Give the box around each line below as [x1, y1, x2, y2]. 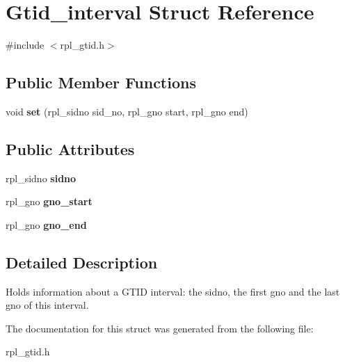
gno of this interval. [6, 298, 89, 312]
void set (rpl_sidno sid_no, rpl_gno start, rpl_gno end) [6, 104, 248, 118]
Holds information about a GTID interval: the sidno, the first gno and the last [6, 284, 340, 298]
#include [6, 38, 45, 52]
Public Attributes [6, 138, 135, 159]
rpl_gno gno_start [6, 194, 93, 209]
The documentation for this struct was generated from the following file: [6, 321, 314, 335]
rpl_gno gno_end [6, 217, 87, 232]
